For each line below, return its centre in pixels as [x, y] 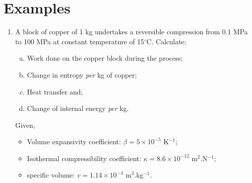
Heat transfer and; [55, 91]
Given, [25, 125]
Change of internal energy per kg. [78, 108]
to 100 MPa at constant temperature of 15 [80, 41]
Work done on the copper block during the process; [105, 58]
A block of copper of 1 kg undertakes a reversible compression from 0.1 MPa [131, 32]
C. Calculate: [166, 41]
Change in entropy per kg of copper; [82, 74]
